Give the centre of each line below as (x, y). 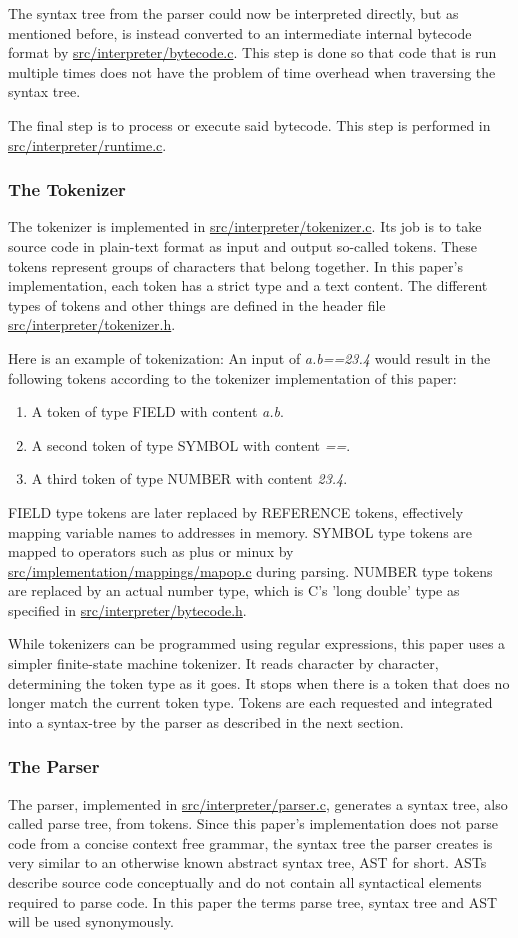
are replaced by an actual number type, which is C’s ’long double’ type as (234, 590)
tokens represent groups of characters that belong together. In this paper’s (235, 265)
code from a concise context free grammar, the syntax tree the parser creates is (250, 842)
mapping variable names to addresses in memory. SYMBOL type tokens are (240, 531)
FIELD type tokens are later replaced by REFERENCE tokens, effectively (236, 511)
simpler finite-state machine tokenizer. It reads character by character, (223, 663)
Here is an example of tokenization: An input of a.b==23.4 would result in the (249, 357)
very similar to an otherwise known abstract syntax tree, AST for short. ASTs (247, 862)
